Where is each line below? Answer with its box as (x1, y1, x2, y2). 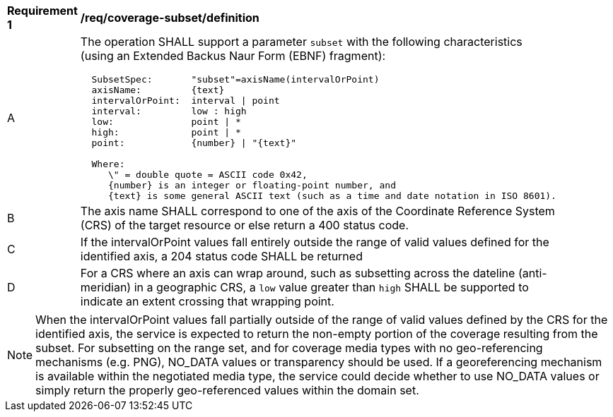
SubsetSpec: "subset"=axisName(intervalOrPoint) (91, 74, 380, 85)
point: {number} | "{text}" (91, 138, 297, 148)
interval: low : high (91, 106, 247, 116)
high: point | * (91, 127, 241, 138)
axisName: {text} (91, 85, 225, 95)
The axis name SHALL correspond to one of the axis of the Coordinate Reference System (80, 204, 555, 218)
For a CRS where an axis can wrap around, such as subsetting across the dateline (80, 266, 515, 280)
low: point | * (91, 116, 241, 127)
